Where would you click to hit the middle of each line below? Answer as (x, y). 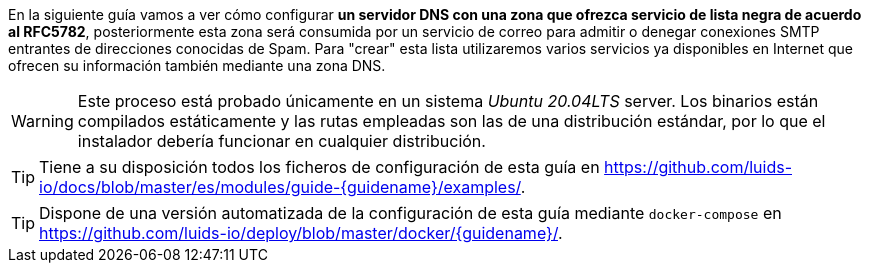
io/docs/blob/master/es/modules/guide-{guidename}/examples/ (280, 187)
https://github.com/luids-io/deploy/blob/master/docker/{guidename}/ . (301, 233)
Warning (42, 121)
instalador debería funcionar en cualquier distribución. (281, 141)
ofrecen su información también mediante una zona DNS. (197, 65)
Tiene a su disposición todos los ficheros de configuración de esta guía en (319, 167)
